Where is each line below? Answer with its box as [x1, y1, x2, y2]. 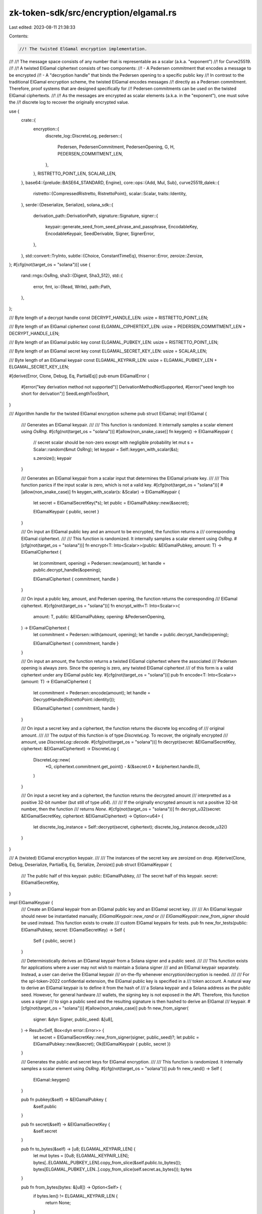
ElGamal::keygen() [33, 1077, 70, 1082]
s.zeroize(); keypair [33, 455, 72, 461]
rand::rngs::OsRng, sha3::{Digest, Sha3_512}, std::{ [21, 272, 123, 279]
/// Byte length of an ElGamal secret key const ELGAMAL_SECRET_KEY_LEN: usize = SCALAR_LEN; [9, 348, 207, 354]
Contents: [9, 33, 29, 39]
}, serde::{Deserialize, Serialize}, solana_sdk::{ [21, 202, 114, 207]
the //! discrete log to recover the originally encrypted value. [9, 100, 130, 105]
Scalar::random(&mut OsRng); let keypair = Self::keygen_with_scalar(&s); [33, 446, 179, 452]
